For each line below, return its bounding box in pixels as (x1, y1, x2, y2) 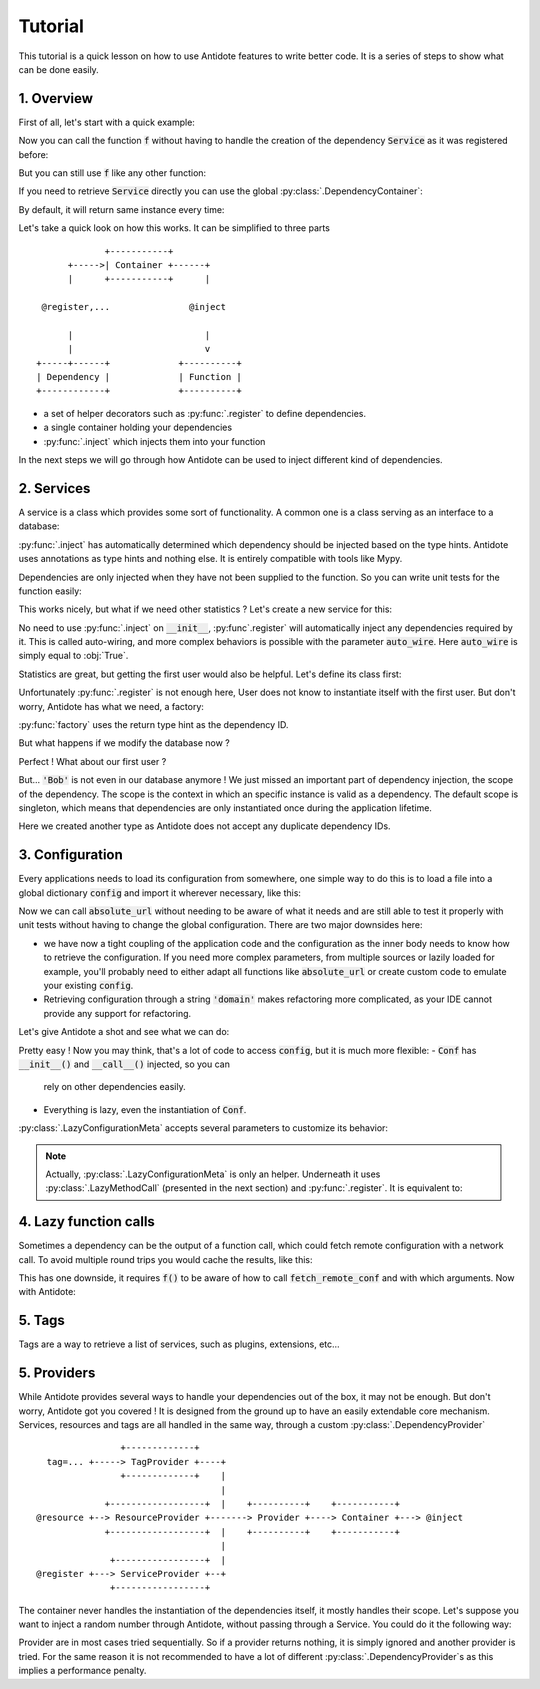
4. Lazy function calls (18, 1213, 155, 1230)
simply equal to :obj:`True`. (18, 650, 129, 662)
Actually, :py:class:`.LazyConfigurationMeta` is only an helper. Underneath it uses (45, 1168, 381, 1180)
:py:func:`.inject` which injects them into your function (43, 435, 266, 447)
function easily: (18, 585, 82, 597)
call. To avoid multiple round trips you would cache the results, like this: (18, 1253, 314, 1265)
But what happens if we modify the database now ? (18, 737, 230, 749)
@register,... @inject (41, 301, 227, 313)
